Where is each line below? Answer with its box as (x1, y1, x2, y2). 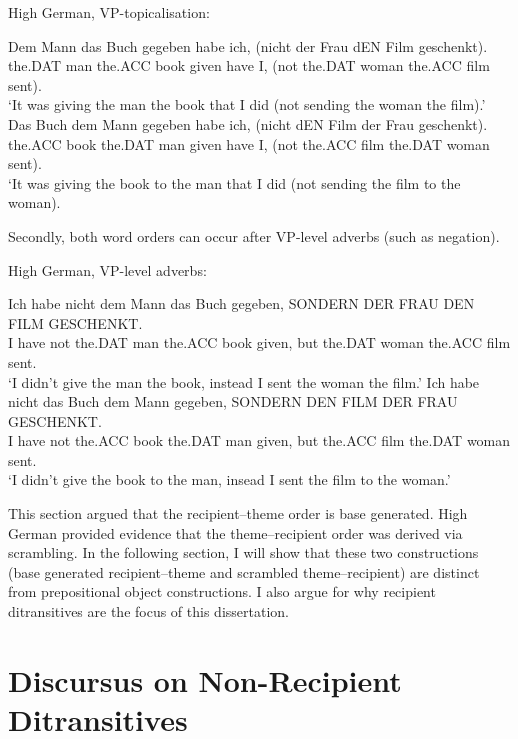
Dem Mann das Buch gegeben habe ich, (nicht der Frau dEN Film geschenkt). (8, 35, 488, 56)
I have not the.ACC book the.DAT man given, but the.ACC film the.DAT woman (8, 430, 511, 451)
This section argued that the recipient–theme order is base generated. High (8, 503, 468, 524)
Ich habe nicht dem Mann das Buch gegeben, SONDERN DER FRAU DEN (8, 293, 475, 314)
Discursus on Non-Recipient (8, 659, 402, 700)
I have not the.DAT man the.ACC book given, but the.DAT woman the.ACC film (8, 332, 511, 353)
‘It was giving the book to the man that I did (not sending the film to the (8, 172, 461, 193)
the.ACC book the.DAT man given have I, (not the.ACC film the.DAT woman (8, 133, 490, 154)
